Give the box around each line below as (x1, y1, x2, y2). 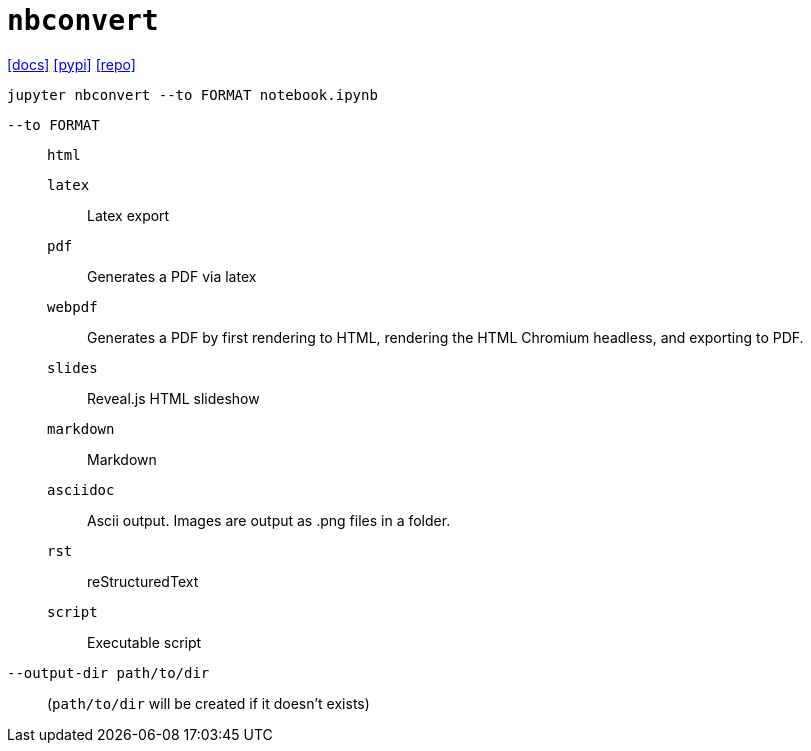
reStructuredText (87, 572, 199, 590)
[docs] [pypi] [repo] (7, 55, 136, 73)
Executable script (87, 633, 202, 651)
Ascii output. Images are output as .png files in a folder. (87, 511, 451, 529)
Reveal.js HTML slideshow (87, 389, 260, 407)
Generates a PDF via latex (87, 267, 257, 285)
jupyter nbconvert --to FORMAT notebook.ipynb (7, 86, 378, 103)
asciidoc (47, 481, 115, 498)
